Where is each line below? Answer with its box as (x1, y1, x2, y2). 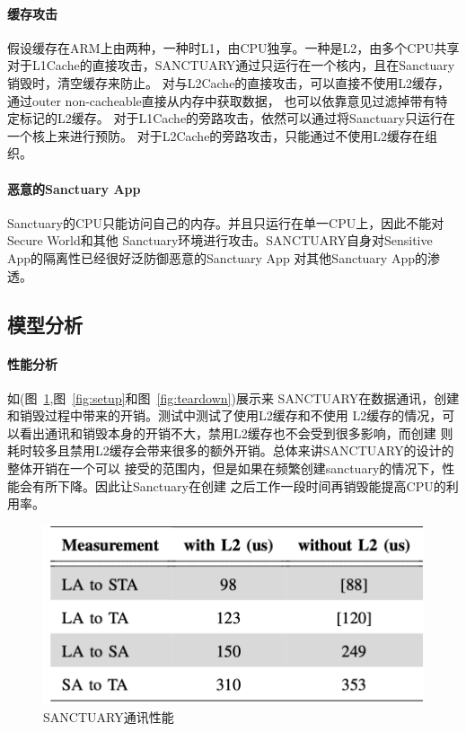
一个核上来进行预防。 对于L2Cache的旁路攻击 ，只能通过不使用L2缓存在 (7, 126, 426, 145)
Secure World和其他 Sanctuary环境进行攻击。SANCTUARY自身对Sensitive (7, 231, 433, 250)
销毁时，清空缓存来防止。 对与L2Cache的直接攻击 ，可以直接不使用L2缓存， (7, 73, 451, 92)
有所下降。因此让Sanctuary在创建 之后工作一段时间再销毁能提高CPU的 (31, 476, 446, 495)
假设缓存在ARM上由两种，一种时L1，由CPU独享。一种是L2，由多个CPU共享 (7, 38, 460, 57)
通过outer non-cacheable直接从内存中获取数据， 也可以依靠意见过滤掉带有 (7, 91, 435, 110)
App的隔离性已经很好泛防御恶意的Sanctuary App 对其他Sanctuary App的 (7, 248, 427, 267)
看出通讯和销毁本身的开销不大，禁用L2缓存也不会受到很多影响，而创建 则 (19, 423, 453, 442)
